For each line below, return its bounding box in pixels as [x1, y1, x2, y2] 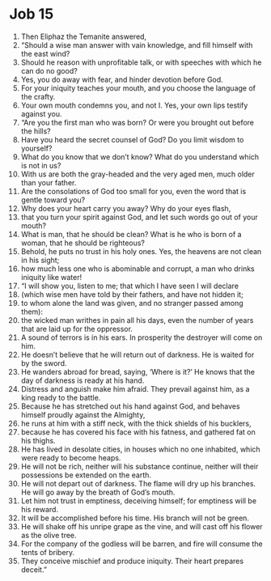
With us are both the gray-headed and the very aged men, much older [20, 169, 256, 179]
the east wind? [20, 49, 70, 58]
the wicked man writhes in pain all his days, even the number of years [20, 315, 254, 324]
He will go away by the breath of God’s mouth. [20, 487, 176, 497]
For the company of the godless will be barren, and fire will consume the [20, 539, 263, 549]
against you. [20, 108, 62, 118]
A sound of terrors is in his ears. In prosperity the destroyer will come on [20, 333, 263, 342]
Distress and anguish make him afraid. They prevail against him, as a [20, 384, 250, 393]
